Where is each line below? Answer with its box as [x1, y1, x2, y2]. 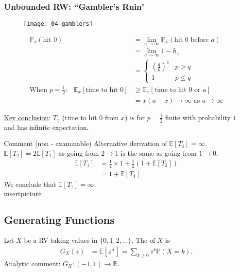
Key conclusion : [4, 112, 51, 122]
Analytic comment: [4, 258, 61, 268]
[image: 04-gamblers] [23, 20, 93, 28]
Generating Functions [4, 212, 115, 227]
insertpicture [4, 188, 42, 199]
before [190, 36, 209, 43]
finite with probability [165, 112, 231, 122]
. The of [131, 235, 155, 245]
